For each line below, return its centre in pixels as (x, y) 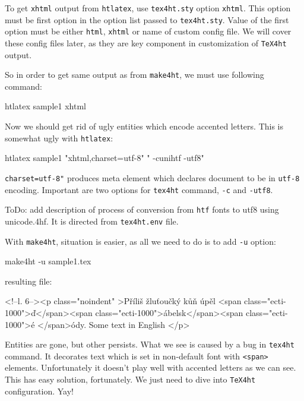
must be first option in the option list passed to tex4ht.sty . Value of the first (147, 19)
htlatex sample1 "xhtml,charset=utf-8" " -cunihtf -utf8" (104, 158)
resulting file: (28, 281)
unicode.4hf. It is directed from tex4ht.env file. (92, 221)
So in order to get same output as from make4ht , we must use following (134, 75)
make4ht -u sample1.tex (48, 261)
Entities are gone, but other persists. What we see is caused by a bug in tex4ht (150, 344)
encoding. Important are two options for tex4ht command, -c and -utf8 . (139, 189)
